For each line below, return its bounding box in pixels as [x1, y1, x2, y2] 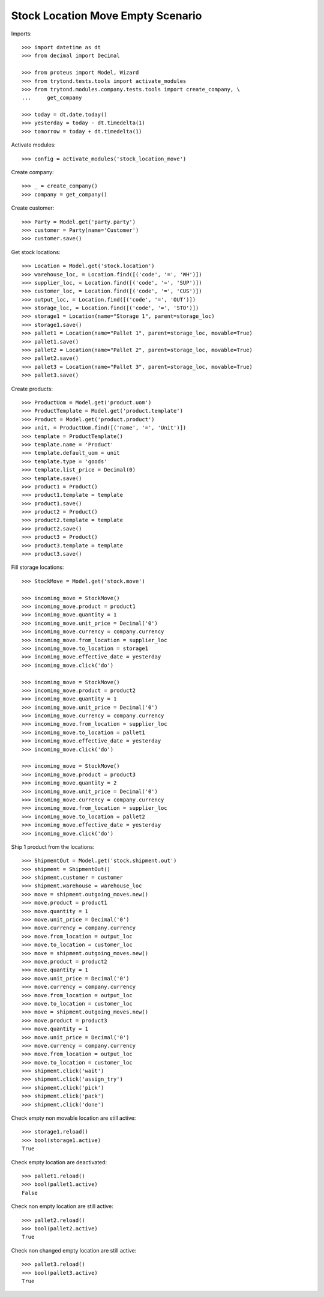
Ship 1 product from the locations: [11, 843, 95, 850]
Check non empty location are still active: [11, 1203, 113, 1210]
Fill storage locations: [11, 563, 64, 571]
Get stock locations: [11, 248, 61, 255]
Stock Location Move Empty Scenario [11, 9, 202, 22]
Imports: [11, 30, 32, 37]
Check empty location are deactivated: [11, 1158, 107, 1165]
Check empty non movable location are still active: [11, 1114, 136, 1122]
